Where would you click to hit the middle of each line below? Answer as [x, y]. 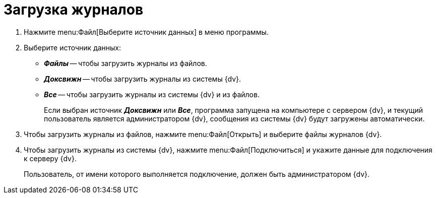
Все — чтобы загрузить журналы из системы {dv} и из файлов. [152, 94]
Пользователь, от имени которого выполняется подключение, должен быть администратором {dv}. [197, 174]
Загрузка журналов [74, 10]
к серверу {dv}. [50, 158]
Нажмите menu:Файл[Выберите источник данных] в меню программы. [146, 32]
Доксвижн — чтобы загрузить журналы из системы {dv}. [143, 79]
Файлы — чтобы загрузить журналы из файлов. [126, 63]
